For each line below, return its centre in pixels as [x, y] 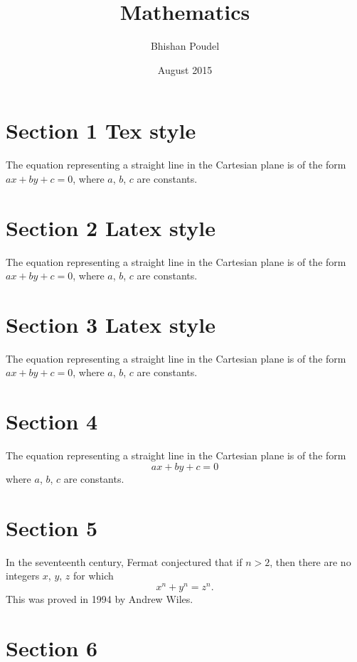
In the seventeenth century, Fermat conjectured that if [124, 561]
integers [23, 576]
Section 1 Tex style [101, 130]
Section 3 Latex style [111, 324]
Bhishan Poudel [185, 46]
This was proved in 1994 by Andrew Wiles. [100, 598]
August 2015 [185, 69]
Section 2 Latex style [111, 227]
